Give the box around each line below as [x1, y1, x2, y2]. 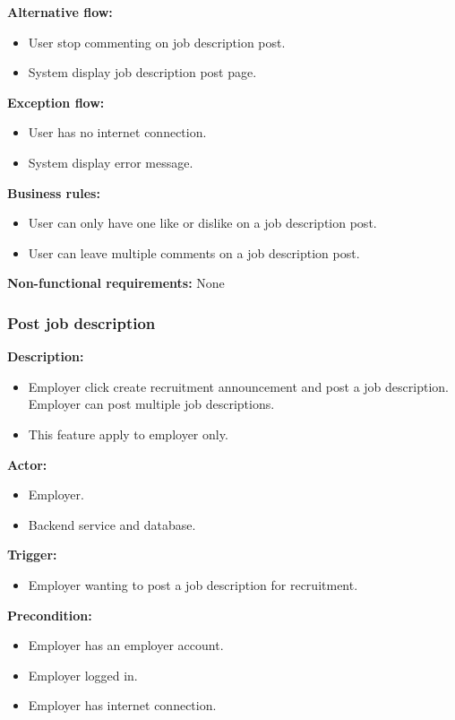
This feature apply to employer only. [28, 424, 228, 443]
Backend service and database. [28, 515, 196, 533]
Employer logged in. [28, 665, 138, 684]
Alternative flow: [7, 3, 113, 21]
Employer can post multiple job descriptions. [28, 395, 275, 413]
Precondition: [7, 605, 92, 624]
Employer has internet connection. [28, 696, 217, 715]
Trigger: [7, 545, 57, 564]
